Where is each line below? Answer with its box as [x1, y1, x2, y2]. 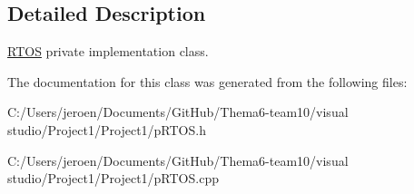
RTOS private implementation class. [7, 42, 209, 61]
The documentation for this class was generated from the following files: [7, 72, 408, 91]
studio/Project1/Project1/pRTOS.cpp [7, 169, 219, 188]
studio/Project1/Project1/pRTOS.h [7, 120, 206, 139]
